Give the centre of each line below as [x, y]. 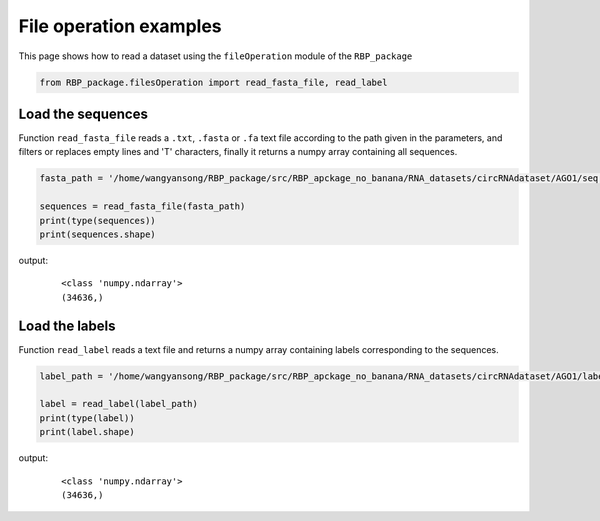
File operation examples [120, 26]
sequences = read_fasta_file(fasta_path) [142, 206]
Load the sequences [83, 113]
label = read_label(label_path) [119, 404]
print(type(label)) [87, 418]
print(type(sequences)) [98, 220]
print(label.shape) [87, 432]
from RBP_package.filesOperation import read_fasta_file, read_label [213, 82]
